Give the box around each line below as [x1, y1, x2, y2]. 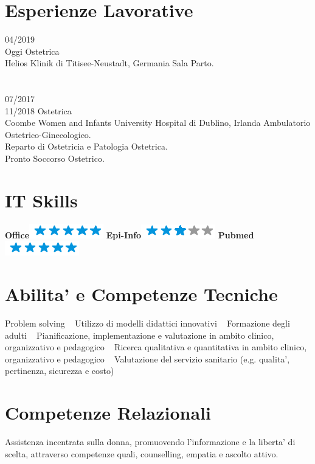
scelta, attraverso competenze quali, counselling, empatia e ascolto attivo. [5, 447, 279, 460]
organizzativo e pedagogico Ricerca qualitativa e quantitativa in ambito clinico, [5, 341, 307, 353]
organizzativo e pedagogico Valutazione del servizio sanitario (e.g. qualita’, [5, 352, 290, 365]
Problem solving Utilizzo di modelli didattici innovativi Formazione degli [5, 317, 290, 330]
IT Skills [5, 187, 78, 212]
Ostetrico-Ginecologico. [5, 128, 91, 140]
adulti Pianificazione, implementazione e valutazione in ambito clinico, [5, 328, 274, 341]
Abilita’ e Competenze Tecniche [5, 282, 278, 306]
